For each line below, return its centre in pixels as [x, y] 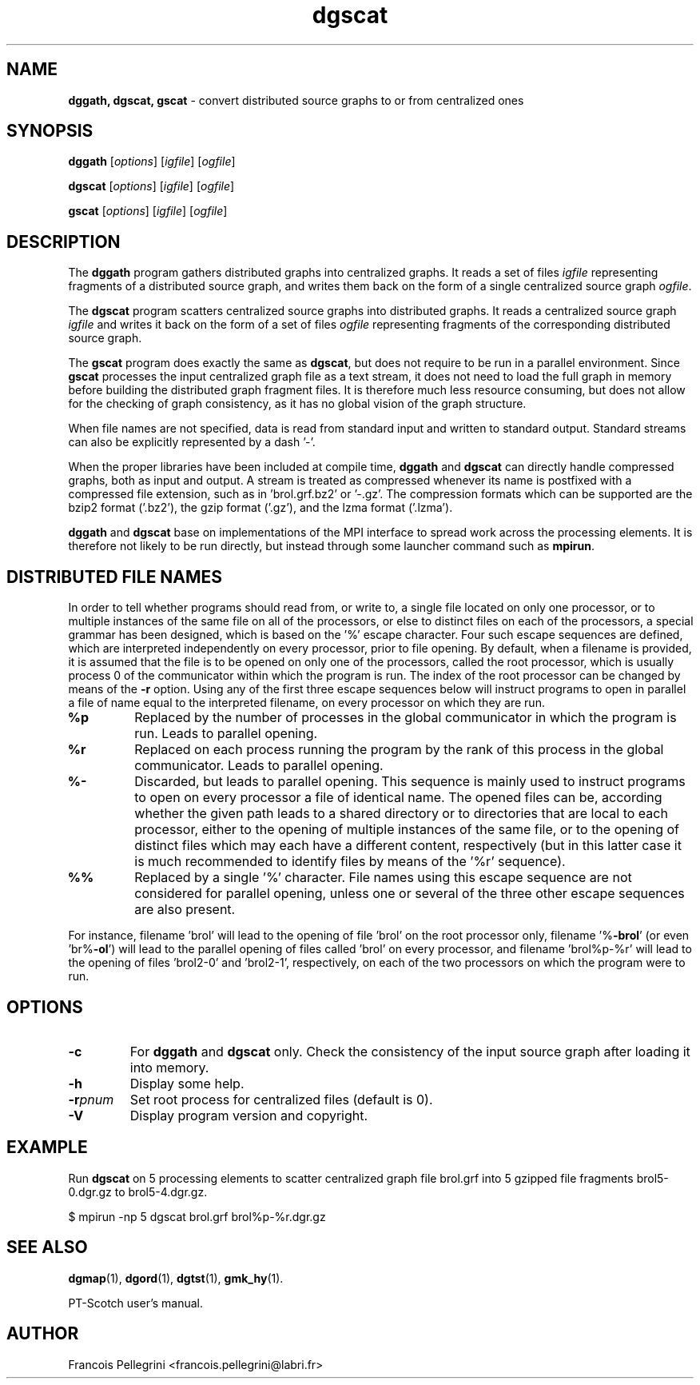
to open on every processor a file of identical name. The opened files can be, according [398, 798]
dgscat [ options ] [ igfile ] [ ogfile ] [151, 186]
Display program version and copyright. [249, 1115]
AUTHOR [43, 1334]
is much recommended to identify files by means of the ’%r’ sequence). [350, 862]
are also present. [185, 910]
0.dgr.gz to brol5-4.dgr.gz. [138, 1191]
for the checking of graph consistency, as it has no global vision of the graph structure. [297, 404]
